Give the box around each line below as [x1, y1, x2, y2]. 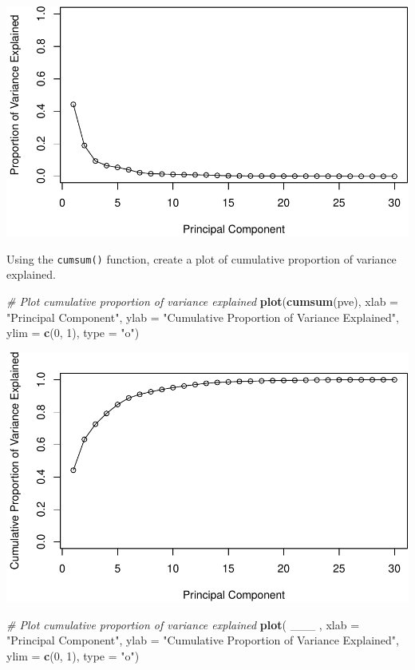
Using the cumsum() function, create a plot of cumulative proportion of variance [6, 250, 397, 267]
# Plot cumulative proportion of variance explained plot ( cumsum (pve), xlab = [6, 292, 398, 309]
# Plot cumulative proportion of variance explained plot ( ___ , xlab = [6, 616, 360, 632]
